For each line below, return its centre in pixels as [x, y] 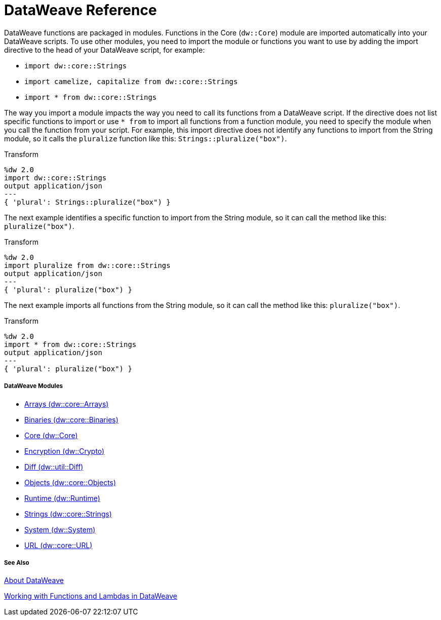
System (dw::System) [60, 529]
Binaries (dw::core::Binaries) [71, 419]
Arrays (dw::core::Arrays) [67, 404]
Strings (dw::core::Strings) [68, 514]
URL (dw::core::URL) [58, 545]
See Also [17, 563]
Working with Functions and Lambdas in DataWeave [91, 596]
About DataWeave [34, 580]
